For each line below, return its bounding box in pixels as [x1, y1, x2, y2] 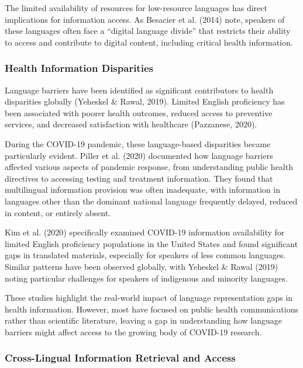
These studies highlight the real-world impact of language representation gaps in [5, 291, 293, 304]
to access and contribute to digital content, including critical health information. [5, 36, 293, 48]
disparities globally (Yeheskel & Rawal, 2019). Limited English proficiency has [5, 95, 285, 107]
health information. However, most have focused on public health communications [5, 303, 298, 315]
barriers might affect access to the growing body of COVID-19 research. [5, 325, 262, 338]
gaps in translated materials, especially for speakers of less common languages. [5, 249, 286, 261]
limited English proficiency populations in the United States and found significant [5, 237, 298, 249]
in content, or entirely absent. [5, 206, 111, 218]
